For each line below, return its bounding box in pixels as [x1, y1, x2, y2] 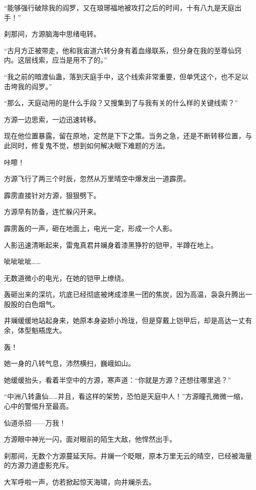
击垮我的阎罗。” [4, 81, 52, 91]
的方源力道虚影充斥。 [4, 460, 73, 470]
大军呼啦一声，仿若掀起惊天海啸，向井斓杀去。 [4, 477, 156, 487]
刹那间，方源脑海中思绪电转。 [4, 29, 100, 39]
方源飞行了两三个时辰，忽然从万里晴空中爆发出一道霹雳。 [4, 173, 190, 184]
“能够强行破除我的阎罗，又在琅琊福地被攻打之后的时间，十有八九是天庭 [4, 2, 235, 12]
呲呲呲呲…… [4, 256, 41, 266]
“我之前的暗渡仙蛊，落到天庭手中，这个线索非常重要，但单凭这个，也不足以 [4, 71, 249, 81]
